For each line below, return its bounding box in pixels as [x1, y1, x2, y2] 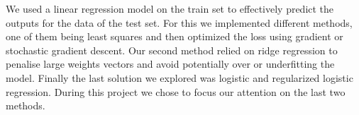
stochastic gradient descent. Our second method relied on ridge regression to [6, 42, 338, 57]
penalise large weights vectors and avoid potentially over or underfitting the [6, 56, 335, 71]
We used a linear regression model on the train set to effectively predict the [6, 1, 334, 16]
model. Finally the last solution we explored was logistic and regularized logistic [6, 70, 353, 85]
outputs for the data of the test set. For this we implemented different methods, [6, 15, 353, 30]
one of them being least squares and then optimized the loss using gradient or [6, 29, 343, 44]
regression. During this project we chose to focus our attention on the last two [6, 84, 346, 99]
